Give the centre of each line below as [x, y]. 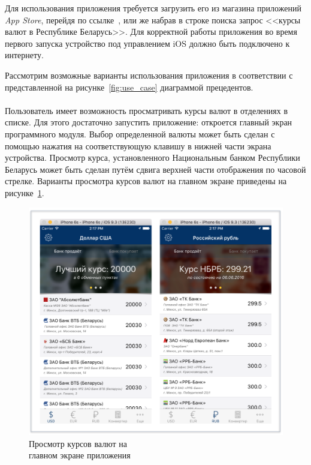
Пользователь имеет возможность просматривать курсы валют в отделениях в [147, 110]
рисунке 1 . [25, 192]
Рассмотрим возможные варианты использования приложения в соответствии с [149, 75]
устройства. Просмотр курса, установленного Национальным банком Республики [153, 157]
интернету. [24, 55]
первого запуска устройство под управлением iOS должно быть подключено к [147, 43]
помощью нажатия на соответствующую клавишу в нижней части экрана [138, 145]
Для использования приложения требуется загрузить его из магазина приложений [153, 8]
